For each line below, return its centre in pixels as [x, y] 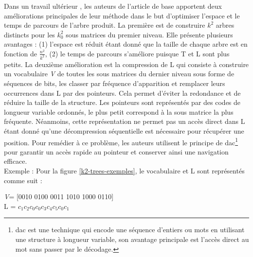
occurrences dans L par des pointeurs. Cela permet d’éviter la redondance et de [122, 93]
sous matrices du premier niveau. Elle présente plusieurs [149, 34]
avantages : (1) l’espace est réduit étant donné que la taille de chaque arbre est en [126, 44]
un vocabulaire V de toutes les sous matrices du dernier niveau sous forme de [119, 74]
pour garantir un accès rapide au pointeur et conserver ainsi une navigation [116, 151]
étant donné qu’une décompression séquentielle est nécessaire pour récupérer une [124, 131]
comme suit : [23, 180]
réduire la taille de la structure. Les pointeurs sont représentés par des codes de [122, 102]
